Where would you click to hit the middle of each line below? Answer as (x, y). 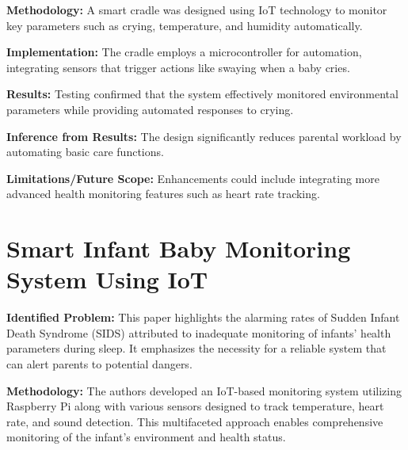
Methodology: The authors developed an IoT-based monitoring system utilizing (204, 390)
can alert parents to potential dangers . (99, 364)
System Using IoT (107, 279)
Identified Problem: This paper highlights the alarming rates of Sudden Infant (203, 317)
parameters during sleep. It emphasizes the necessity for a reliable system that (196, 348)
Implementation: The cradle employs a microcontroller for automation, (184, 52)
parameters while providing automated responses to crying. (150, 109)
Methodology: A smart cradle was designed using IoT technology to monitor (197, 10)
